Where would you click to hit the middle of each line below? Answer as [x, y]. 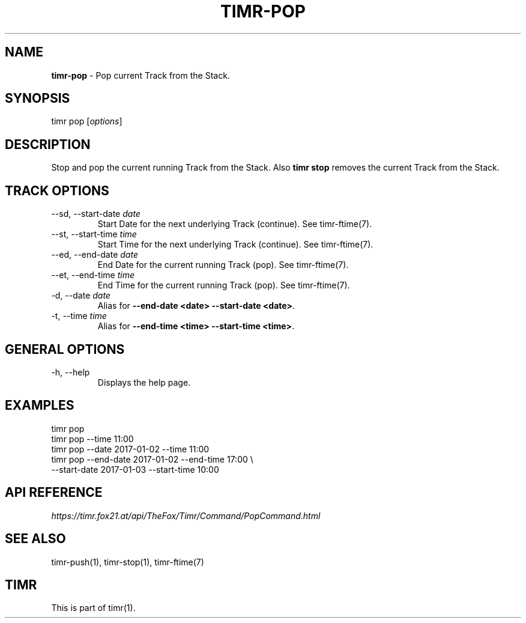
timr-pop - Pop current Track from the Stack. [141, 75]
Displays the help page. [144, 382]
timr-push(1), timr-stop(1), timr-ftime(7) [128, 562]
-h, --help [71, 372]
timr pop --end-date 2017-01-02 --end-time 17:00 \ [152, 459]
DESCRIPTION [48, 144]
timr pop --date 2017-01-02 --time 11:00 [130, 449]
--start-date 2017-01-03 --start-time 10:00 [135, 469]
